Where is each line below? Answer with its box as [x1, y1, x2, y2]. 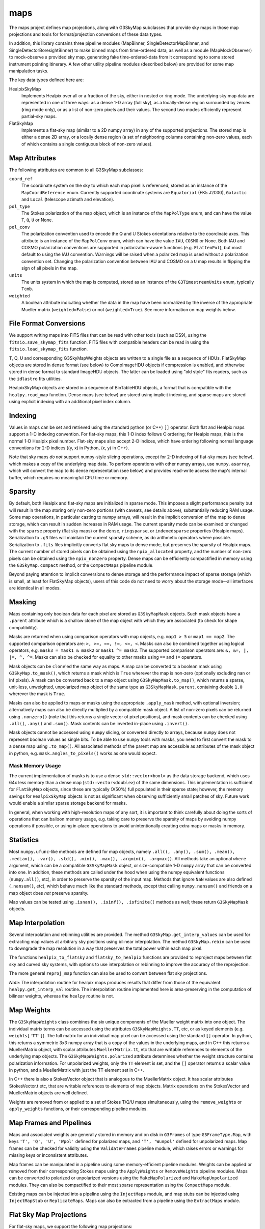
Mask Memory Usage [9, 762, 61, 769]
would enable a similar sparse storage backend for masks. [9, 800, 127, 806]
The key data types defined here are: [9, 77, 84, 83]
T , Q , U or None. [21, 217, 53, 223]
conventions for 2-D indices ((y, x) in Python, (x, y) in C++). [9, 445, 130, 451]
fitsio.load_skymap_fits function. [9, 346, 88, 352]
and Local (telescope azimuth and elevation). [21, 197, 115, 203]
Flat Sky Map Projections [9, 1211, 87, 1219]
